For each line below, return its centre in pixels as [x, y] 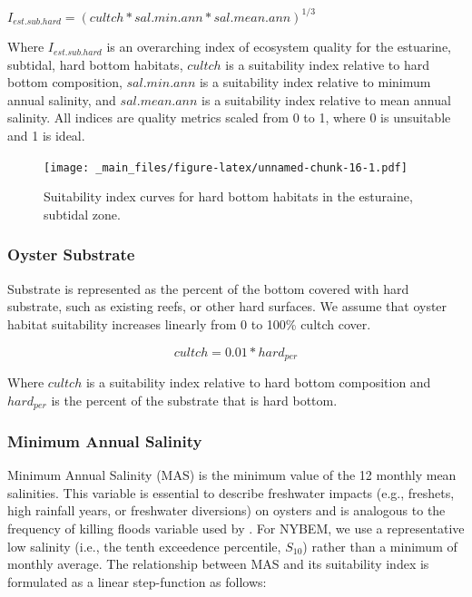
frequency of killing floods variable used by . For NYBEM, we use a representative [236, 528]
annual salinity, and [62, 99]
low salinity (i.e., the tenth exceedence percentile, [144, 546]
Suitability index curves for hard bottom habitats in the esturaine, [228, 196]
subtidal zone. [82, 214]
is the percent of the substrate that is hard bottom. [194, 400]
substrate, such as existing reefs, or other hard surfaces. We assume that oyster [227, 306]
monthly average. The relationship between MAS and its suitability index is [218, 564]
